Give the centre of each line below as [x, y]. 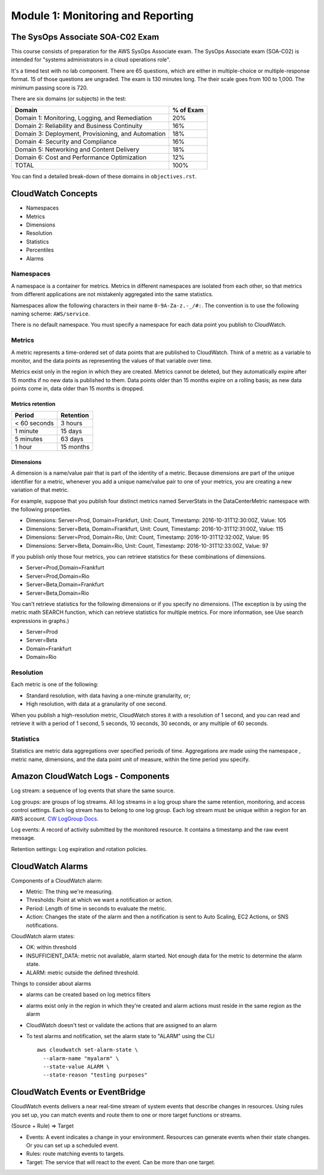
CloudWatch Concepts [54, 194]
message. [23, 838]
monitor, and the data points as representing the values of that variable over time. [112, 360]
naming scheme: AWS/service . [50, 314]
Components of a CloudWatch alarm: [57, 881]
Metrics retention [33, 404]
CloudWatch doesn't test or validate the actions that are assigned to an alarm [121, 1025]
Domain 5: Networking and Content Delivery [77, 150]
